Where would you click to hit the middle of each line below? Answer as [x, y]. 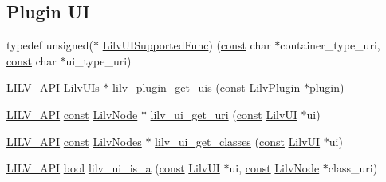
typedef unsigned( [50, 45]
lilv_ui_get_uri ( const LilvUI [224, 114]
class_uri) [353, 168]
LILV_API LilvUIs [53, 87]
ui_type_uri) [98, 60]
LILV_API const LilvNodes [74, 141]
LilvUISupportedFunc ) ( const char [187, 45]
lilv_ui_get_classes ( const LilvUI [238, 141]
